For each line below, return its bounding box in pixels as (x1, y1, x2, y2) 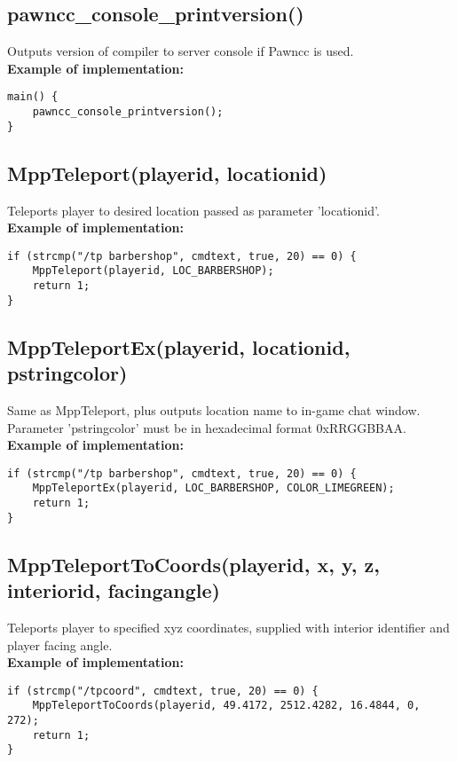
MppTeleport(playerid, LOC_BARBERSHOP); (32, 264, 274, 278)
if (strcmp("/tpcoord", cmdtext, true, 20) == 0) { (7, 684, 319, 697)
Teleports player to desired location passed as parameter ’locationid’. (7, 200, 380, 219)
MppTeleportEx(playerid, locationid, (7, 333, 351, 360)
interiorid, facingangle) (7, 577, 220, 604)
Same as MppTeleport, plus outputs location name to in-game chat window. (7, 400, 421, 419)
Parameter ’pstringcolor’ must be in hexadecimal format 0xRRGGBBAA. (7, 418, 406, 436)
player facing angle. (7, 635, 113, 654)
